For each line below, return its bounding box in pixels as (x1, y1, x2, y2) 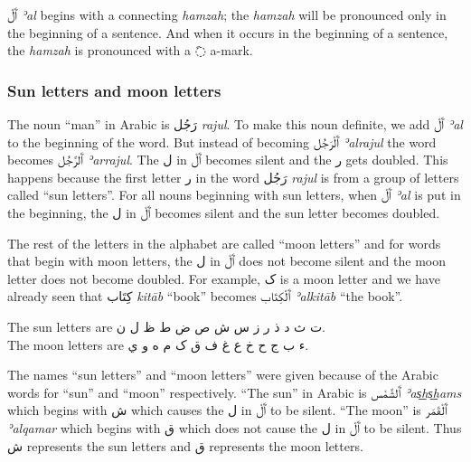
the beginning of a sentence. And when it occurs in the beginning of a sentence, (7, 23, 448, 42)
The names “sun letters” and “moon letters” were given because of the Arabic (7, 365, 438, 384)
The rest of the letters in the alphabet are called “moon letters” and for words (7, 233, 441, 252)
